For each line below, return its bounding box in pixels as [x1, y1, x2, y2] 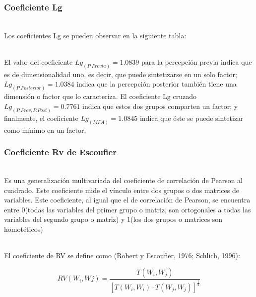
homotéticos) [4, 224, 43, 234]
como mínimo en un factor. [4, 124, 86, 135]
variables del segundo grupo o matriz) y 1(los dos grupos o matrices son [4, 214, 223, 224]
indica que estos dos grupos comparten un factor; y [82, 100, 238, 111]
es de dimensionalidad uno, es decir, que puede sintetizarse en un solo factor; [4, 69, 237, 79]
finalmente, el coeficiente [4, 112, 78, 123]
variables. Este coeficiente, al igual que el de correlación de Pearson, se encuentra [4, 195, 251, 205]
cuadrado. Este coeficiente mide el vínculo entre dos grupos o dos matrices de [4, 185, 239, 195]
